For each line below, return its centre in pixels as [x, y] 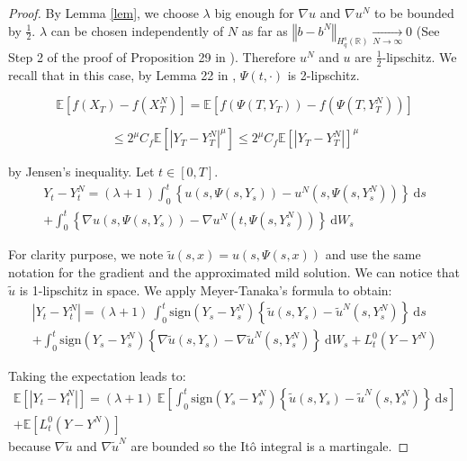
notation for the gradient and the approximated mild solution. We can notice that [234, 272]
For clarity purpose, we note [86, 254]
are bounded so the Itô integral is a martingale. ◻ [270, 445]
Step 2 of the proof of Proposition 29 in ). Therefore [152, 56]
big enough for [254, 13]
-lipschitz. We [419, 56]
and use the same [373, 254]
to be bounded [414, 13]
